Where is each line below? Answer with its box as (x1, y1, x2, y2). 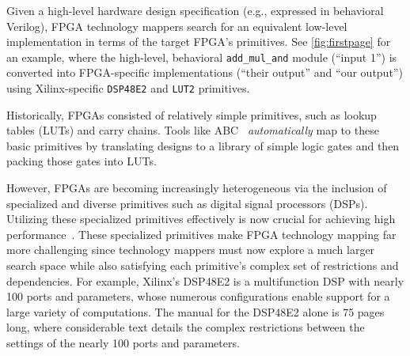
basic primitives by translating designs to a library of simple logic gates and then (6, 137, 400, 153)
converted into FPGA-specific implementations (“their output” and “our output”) (6, 64, 403, 81)
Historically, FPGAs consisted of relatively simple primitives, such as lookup (6, 106, 377, 123)
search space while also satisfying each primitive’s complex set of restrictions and (6, 257, 399, 274)
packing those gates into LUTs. (6, 153, 157, 169)
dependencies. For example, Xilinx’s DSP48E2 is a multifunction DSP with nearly (6, 272, 404, 289)
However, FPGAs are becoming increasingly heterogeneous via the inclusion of (6, 180, 387, 196)
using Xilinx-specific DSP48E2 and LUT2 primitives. (6, 80, 250, 97)
